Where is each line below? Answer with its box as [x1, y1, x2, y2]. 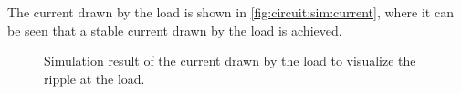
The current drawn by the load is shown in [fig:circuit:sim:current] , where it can [7, 3, 454, 21]
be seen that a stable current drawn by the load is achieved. [7, 20, 342, 39]
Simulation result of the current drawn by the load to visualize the [44, 51, 416, 70]
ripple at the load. [44, 68, 145, 88]
